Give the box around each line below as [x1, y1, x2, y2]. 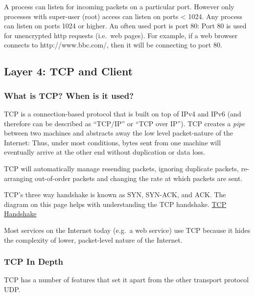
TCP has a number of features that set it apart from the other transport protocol [4, 274, 249, 285]
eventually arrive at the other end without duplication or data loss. [4, 147, 206, 157]
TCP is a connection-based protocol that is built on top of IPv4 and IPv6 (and [4, 108, 241, 118]
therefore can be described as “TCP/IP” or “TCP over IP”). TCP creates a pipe [4, 118, 245, 128]
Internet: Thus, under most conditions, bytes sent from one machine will [4, 137, 221, 147]
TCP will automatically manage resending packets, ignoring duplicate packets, [4, 163, 239, 173]
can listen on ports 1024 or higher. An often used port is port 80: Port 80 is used [4, 21, 247, 31]
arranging [4, 173, 33, 183]
